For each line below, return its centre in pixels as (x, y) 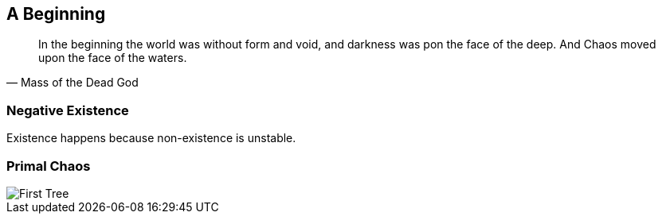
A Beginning (56, 14)
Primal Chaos (49, 166)
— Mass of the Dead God (72, 83)
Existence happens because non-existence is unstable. (151, 138)
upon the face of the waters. (113, 58)
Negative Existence (68, 110)
